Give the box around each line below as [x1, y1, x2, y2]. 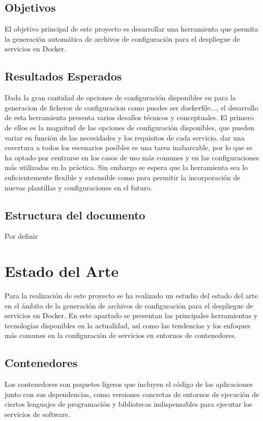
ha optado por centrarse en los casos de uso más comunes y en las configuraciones [5, 152, 259, 162]
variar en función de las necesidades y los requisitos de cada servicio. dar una [5, 132, 245, 143]
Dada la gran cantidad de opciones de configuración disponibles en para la [5, 92, 236, 103]
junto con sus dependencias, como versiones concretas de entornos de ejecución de [5, 388, 259, 399]
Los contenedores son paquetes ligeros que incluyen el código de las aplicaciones [5, 379, 253, 389]
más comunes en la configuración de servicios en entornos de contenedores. [5, 330, 237, 341]
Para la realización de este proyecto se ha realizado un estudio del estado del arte [5, 290, 258, 301]
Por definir [5, 231, 38, 241]
